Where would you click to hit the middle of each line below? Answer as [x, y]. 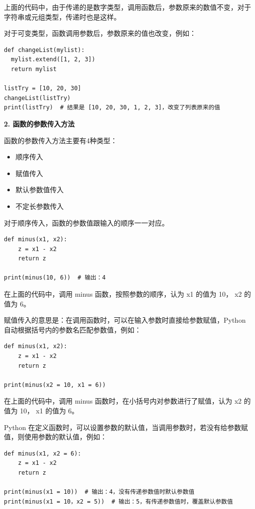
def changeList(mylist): [44, 50]
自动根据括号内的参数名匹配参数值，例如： [73, 329]
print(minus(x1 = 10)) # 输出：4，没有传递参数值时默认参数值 [99, 492]
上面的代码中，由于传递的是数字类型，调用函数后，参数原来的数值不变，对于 [127, 7]
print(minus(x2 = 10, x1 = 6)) [55, 385]
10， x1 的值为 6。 [49, 410]
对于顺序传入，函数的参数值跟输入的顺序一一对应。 [86, 222]
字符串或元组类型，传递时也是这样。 [62, 16]
